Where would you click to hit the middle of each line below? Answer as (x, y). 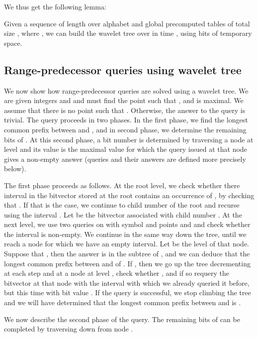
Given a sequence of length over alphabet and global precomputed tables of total (127, 23)
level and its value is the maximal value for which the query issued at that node (126, 149)
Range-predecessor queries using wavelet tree (123, 69)
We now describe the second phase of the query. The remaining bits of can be (122, 319)
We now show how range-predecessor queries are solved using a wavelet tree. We (126, 90)
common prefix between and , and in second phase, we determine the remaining (125, 129)
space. (13, 43)
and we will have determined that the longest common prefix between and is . (123, 302)
